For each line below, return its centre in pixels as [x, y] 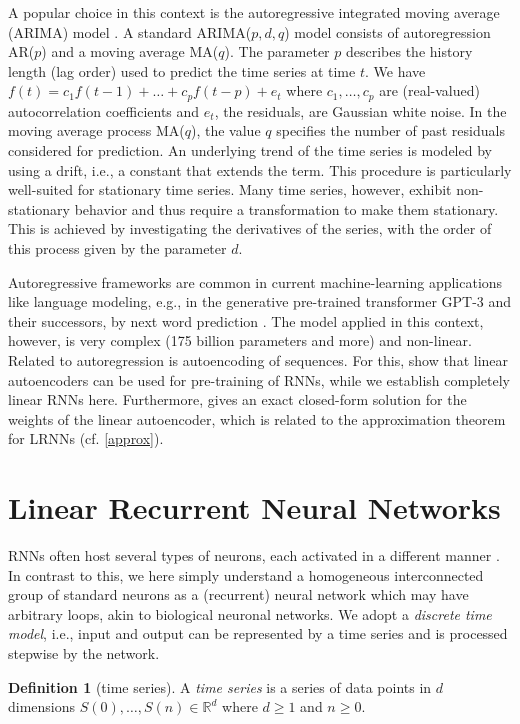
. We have [395, 70]
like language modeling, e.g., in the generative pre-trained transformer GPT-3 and [260, 301]
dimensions [42, 706]
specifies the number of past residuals [390, 130]
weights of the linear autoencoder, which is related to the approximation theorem [257, 418]
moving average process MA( [96, 130]
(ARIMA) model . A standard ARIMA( [130, 31]
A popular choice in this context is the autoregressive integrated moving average [254, 12]
